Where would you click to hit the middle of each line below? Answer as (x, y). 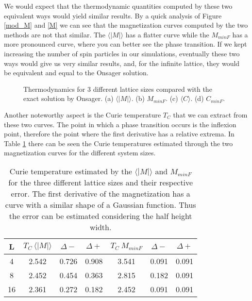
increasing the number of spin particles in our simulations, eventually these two (122, 53)
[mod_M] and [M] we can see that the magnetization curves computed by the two (126, 25)
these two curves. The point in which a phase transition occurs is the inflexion (120, 124)
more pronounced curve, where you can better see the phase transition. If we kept (126, 44)
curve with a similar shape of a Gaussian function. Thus (101, 204)
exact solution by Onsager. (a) (68, 98)
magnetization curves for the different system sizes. (80, 153)
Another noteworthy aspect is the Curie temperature (83, 114)
